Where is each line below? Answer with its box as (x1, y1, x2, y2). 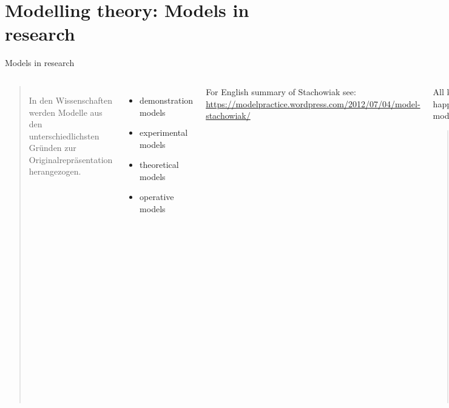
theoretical (140, 158, 179, 171)
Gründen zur (29, 141, 76, 154)
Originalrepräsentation (29, 153, 113, 166)
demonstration (140, 93, 194, 106)
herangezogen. (29, 165, 81, 178)
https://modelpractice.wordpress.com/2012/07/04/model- (206, 97, 420, 110)
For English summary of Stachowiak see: (206, 85, 356, 98)
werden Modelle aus (29, 105, 103, 118)
